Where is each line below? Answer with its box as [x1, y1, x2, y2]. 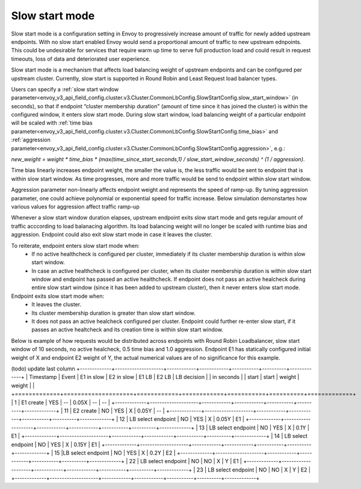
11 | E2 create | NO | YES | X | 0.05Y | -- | [64, 407, 165, 414]
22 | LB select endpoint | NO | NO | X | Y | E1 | [129, 458, 242, 465]
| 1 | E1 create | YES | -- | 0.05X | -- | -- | [11, 399, 111, 406]
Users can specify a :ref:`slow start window [11, 85, 119, 93]
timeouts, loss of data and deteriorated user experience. [11, 55, 150, 63]
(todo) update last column [11, 365, 75, 372]
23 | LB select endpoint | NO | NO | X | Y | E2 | [196, 466, 311, 473]
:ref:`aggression [11, 136, 51, 144]
